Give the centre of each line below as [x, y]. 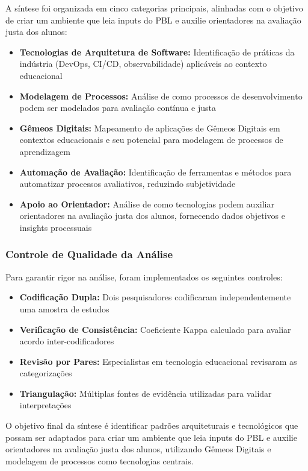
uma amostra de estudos [64, 308]
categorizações [46, 373]
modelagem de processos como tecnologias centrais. [100, 460]
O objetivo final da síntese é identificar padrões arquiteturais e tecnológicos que [152, 425]
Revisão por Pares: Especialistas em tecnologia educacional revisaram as [158, 361]
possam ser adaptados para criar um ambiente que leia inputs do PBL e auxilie [151, 437]
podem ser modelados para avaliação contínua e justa [118, 108]
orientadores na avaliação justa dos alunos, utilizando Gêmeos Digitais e [138, 449]
